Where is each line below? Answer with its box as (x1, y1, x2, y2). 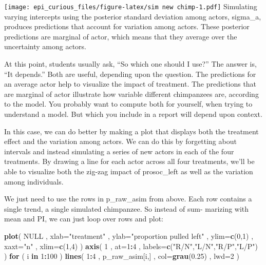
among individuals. (4, 176, 64, 187)
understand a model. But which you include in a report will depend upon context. (4, 109, 262, 119)
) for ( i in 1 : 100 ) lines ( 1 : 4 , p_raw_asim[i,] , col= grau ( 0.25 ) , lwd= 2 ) (4, 251, 239, 261)
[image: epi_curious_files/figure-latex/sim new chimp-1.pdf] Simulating (4, 1, 257, 11)
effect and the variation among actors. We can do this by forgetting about (4, 136, 237, 147)
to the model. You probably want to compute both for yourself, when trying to (4, 98, 253, 109)
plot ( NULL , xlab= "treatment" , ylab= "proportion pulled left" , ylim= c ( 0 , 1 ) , (4, 230, 254, 241)
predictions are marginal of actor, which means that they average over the (4, 31, 237, 42)
